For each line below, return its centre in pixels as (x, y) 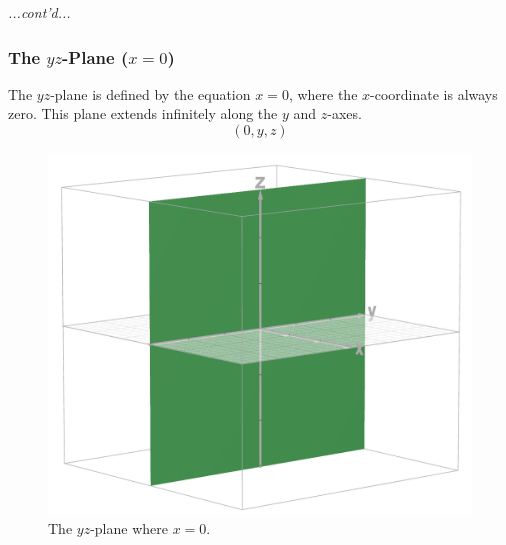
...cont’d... (39, 12)
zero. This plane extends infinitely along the (143, 113)
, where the (323, 93)
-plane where (129, 528)
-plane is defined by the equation (150, 93)
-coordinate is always (434, 93)
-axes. (344, 113)
